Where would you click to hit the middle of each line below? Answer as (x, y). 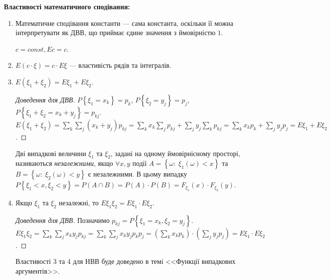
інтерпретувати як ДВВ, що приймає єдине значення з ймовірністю (115, 32)
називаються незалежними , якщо (64, 163)
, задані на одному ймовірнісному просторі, (176, 153)
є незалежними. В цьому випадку (138, 174)
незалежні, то (79, 202)
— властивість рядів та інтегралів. (120, 65)
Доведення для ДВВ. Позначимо (62, 220)
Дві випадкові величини (51, 153)
